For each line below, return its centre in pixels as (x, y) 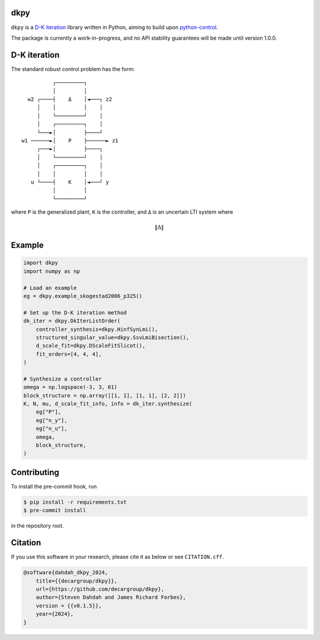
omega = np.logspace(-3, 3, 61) (71, 387)
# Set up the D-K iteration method (75, 313)
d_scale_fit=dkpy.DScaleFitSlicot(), (91, 346)
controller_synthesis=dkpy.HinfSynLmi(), (97, 329)
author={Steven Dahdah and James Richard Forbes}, (111, 597)
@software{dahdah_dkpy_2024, (66, 573)
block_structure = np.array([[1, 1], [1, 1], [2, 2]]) (105, 395)
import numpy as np (52, 271)
